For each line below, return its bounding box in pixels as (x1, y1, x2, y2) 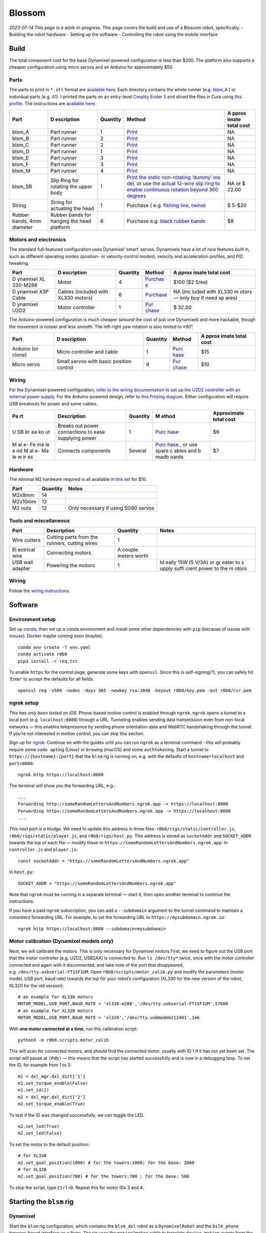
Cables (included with (57, 289, 108, 295)
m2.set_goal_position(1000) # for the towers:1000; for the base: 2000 (18, 1160, 195, 1165)
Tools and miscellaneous (9, 517, 70, 524)
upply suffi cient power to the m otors (160, 565, 247, 572)
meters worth (117, 552, 149, 559)
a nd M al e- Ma (12, 447, 49, 454)
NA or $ (227, 180, 246, 187)
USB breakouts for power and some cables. (9, 400, 98, 406)
